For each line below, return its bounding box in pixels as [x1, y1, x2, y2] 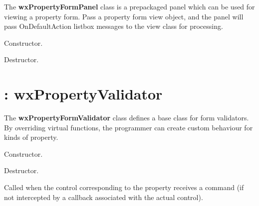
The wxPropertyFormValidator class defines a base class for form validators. [4, 112, 249, 123]
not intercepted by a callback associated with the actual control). [4, 192, 203, 202]
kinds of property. [4, 132, 58, 142]
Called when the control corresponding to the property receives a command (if [4, 182, 244, 193]
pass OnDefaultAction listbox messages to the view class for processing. [4, 21, 223, 31]
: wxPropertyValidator [4, 84, 163, 104]
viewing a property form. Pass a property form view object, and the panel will [4, 11, 244, 21]
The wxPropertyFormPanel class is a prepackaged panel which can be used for [4, 1, 255, 11]
